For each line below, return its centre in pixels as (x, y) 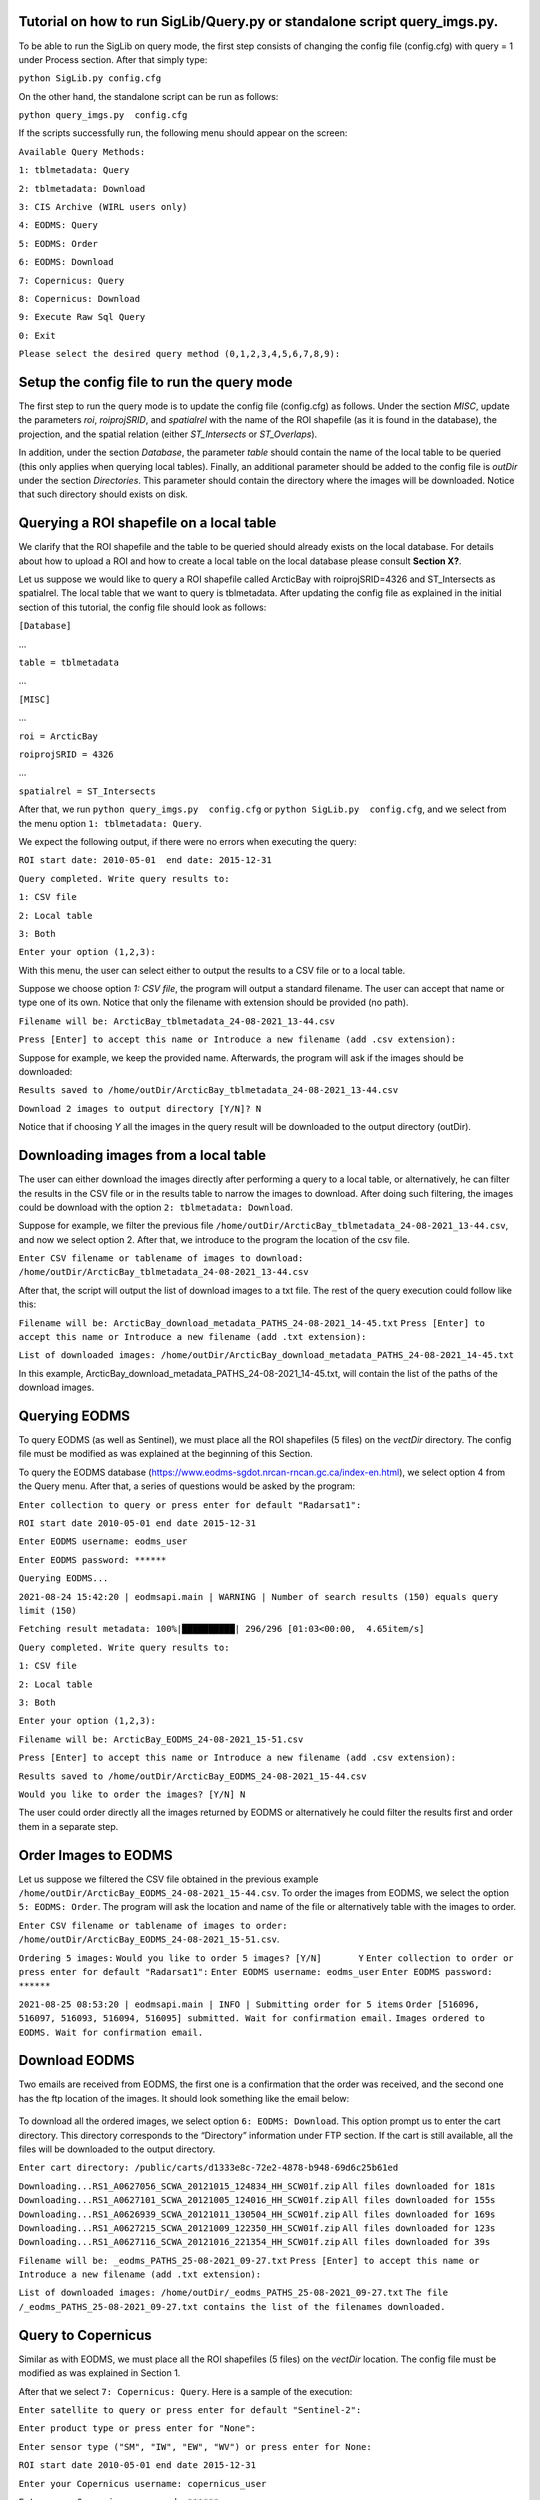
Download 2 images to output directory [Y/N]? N (140, 1108)
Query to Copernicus (85, 2335)
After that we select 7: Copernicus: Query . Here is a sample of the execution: (185, 2391)
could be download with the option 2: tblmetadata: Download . (156, 1207)
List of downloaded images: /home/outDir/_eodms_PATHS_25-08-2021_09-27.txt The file (233, 2293)
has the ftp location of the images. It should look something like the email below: (184, 2098)
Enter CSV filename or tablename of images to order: (153, 1925)
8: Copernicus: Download (79, 298)
